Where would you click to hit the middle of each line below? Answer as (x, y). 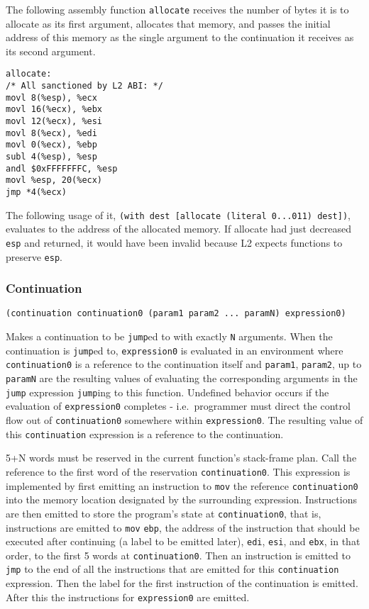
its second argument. (51, 51)
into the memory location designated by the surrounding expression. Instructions (181, 499)
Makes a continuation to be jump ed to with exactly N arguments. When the (169, 336)
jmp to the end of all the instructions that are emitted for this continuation (172, 569)
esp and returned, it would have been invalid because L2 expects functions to (174, 242)
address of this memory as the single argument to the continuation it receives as (180, 37)
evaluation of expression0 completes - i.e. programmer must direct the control (178, 406)
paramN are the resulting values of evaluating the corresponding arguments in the (182, 378)
